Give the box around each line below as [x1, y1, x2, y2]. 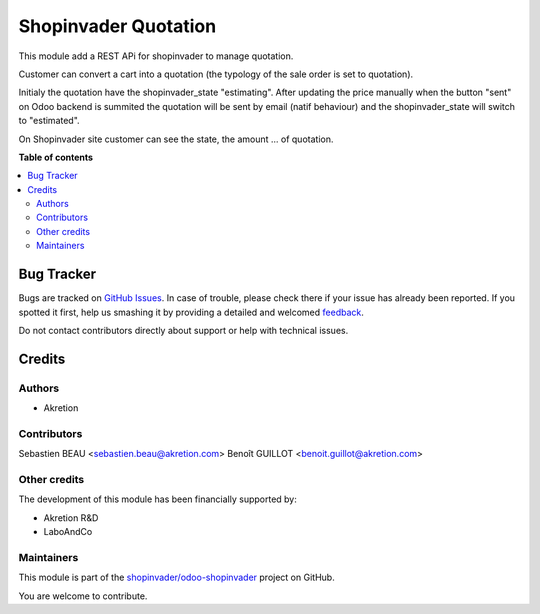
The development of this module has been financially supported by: [18, 493, 297, 505]
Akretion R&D [43, 511, 99, 524]
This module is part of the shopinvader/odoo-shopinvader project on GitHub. [18, 571, 335, 584]
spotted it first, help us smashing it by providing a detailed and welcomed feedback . [18, 306, 365, 318]
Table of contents [18, 151, 94, 163]
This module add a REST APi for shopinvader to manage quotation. [18, 50, 294, 62]
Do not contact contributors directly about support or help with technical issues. [18, 324, 349, 336]
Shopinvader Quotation [18, 15, 217, 37]
